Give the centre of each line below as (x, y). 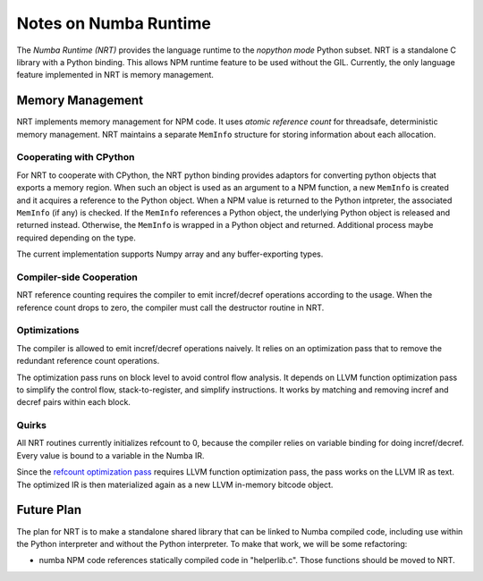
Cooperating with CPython (76, 157)
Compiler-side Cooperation (77, 277)
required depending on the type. (76, 238)
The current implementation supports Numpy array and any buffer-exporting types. (170, 254)
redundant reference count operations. (88, 361)
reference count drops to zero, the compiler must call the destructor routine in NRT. (170, 307)
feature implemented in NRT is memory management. (115, 75)
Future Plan (49, 510)
